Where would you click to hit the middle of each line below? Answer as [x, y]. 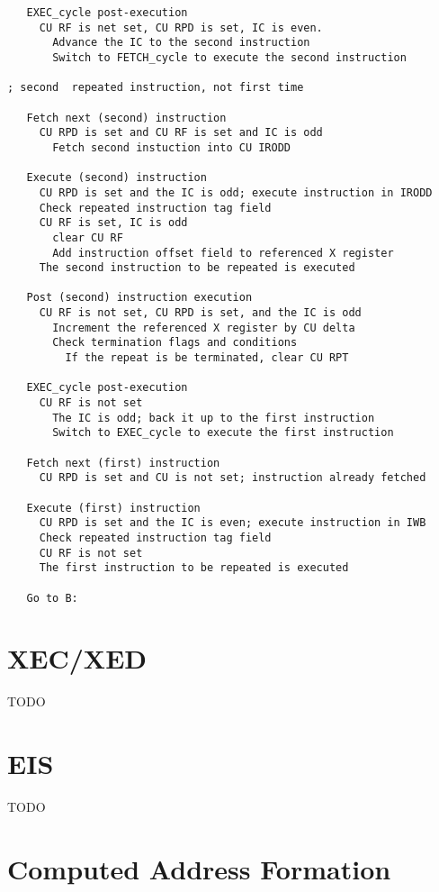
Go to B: [52, 598]
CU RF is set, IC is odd [113, 223]
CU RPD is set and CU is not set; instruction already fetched [233, 478]
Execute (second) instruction [116, 178]
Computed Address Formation [199, 868]
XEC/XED [77, 658]
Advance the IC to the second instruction [181, 43]
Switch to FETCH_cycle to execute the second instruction [229, 57]
